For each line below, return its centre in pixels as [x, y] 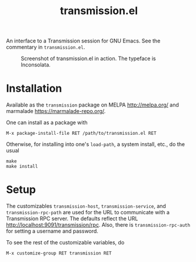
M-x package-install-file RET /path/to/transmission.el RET [82, 134]
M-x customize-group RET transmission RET [59, 253]
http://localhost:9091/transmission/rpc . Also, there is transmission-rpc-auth [98, 225]
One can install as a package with [47, 122]
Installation [34, 89]
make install [22, 167]
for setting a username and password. [52, 231]
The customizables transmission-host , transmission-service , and [86, 206]
